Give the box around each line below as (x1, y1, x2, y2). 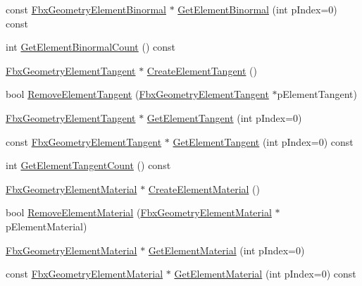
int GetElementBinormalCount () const (6, 39, 175, 54)
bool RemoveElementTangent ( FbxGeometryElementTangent (6, 87, 269, 101)
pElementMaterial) (6, 218, 87, 233)
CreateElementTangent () (146, 63, 258, 77)
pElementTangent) (277, 87, 357, 101)
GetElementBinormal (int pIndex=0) (177, 2, 337, 16)
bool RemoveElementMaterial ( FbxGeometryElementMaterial (6, 205, 272, 220)
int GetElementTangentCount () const (6, 158, 171, 173)
